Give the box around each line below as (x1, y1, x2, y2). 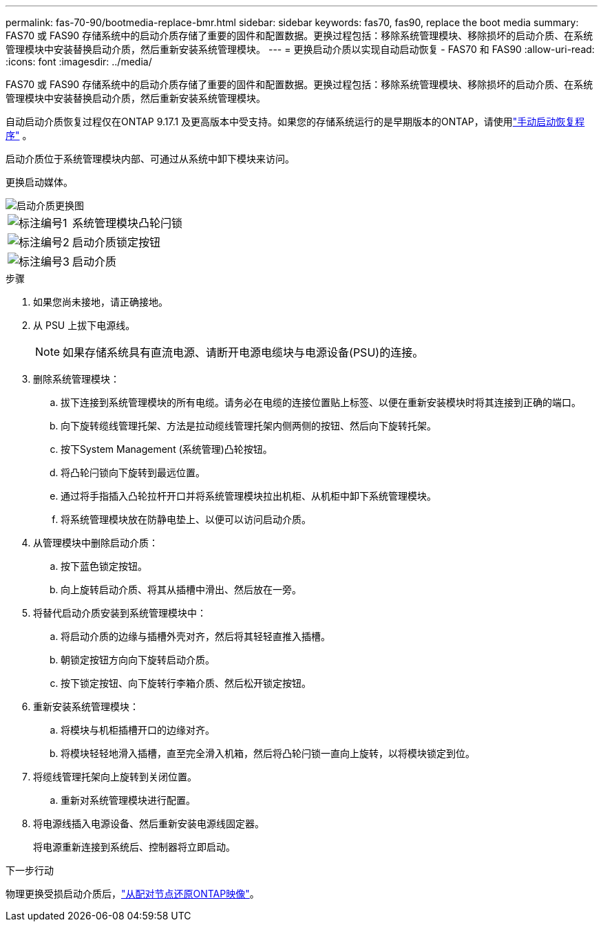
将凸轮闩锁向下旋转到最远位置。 (61, 467, 205, 478)
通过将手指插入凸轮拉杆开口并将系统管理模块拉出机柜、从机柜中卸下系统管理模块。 (61, 490, 436, 502)
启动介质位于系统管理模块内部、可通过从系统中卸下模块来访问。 (6, 153, 295, 164)
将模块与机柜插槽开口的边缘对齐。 (61, 724, 215, 736)
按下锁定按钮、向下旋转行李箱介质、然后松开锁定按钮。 (61, 677, 311, 689)
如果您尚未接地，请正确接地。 (33, 296, 168, 308)
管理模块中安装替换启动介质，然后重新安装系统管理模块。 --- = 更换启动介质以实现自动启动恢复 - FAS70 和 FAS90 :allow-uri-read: (6, 43, 595, 55)
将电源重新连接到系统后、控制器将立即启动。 (33, 841, 235, 853)
